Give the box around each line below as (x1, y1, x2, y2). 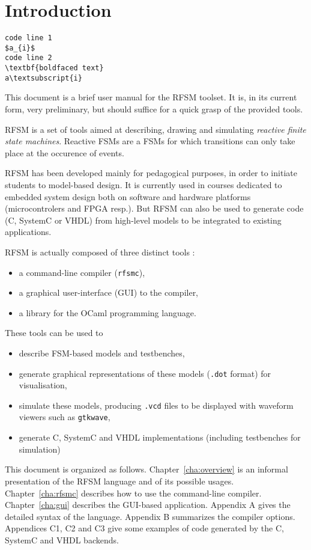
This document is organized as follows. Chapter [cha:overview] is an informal (5, 463, 288, 475)
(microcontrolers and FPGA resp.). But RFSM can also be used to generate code (5, 202, 304, 215)
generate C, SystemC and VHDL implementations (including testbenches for (19, 431, 301, 444)
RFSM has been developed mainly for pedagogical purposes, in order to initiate (5, 167, 297, 179)
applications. (5, 225, 52, 238)
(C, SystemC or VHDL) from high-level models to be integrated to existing (5, 213, 282, 226)
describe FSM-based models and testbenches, (19, 346, 185, 359)
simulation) (19, 442, 61, 455)
